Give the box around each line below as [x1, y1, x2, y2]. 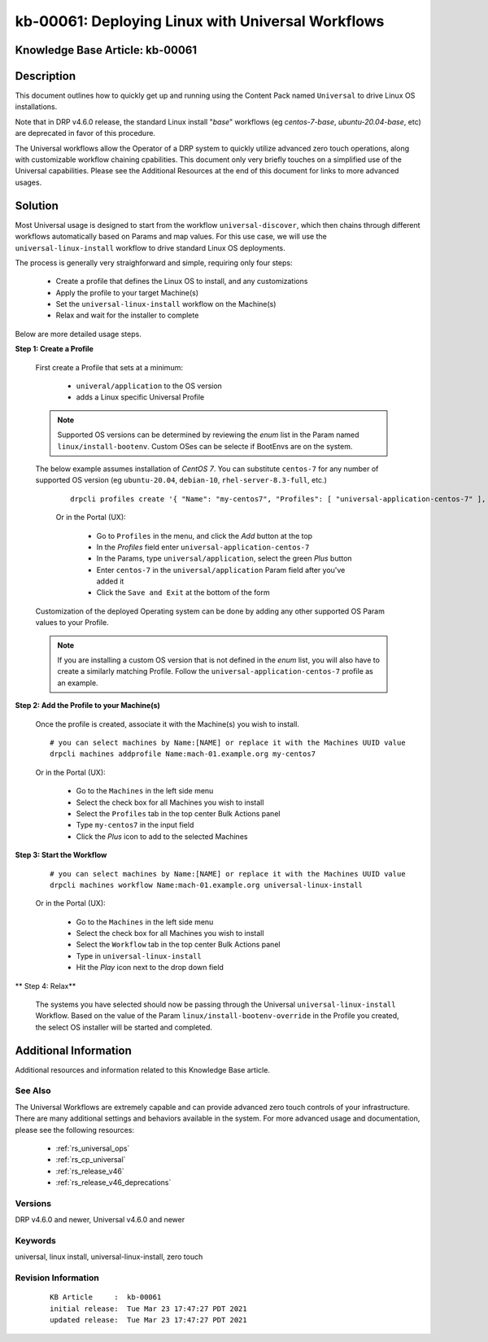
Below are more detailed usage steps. [15, 329, 142, 339]
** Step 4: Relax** [15, 981, 76, 990]
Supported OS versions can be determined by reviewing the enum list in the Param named [57, 430, 359, 439]
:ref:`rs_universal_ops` [55, 1143, 130, 1153]
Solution [15, 199, 59, 212]
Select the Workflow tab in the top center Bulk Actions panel [76, 940, 281, 950]
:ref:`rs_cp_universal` [55, 1155, 126, 1165]
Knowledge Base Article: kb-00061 [15, 43, 198, 57]
